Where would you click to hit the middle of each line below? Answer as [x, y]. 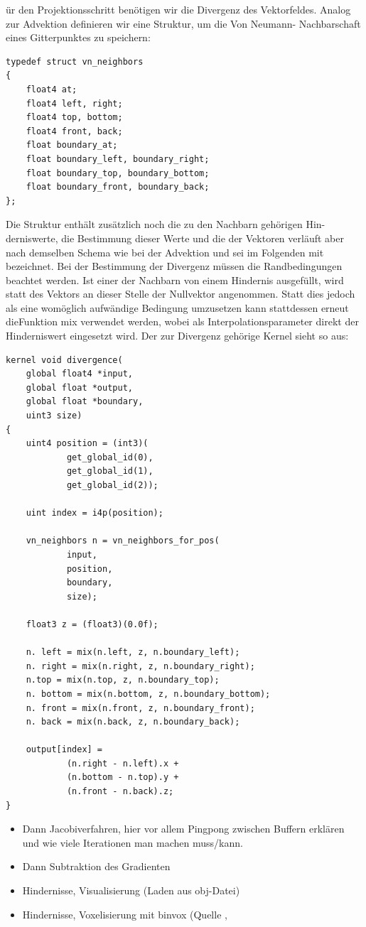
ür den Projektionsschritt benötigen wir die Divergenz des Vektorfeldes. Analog [178, 9]
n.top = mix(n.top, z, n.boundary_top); [123, 680]
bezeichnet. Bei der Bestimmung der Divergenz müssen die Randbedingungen [174, 266]
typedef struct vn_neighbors [75, 61]
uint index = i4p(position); [95, 513]
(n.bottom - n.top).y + [123, 777]
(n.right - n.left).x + [123, 763]
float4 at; [52, 89]
